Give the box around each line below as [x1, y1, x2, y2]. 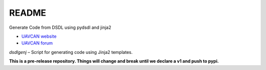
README [9, 7, 46, 18]
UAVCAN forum [21, 40, 53, 46]
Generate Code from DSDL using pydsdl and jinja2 [9, 24, 111, 30]
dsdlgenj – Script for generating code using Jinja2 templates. [9, 49, 133, 55]
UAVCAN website [21, 33, 57, 39]
